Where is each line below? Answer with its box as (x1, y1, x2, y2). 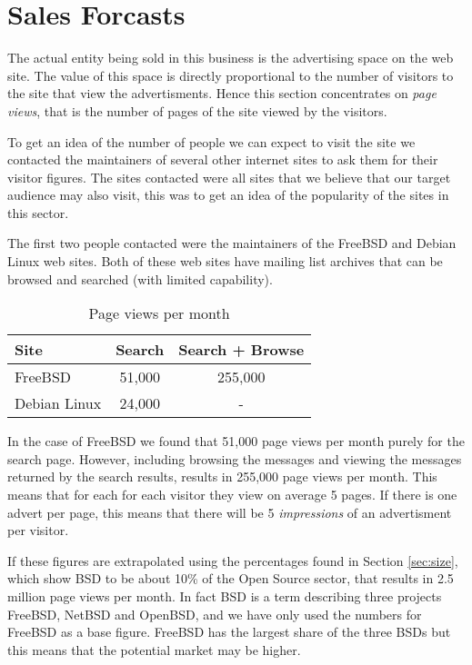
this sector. (7, 203, 69, 222)
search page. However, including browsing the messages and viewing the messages (7, 449, 462, 468)
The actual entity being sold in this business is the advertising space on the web (7, 48, 454, 67)
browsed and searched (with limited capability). (7, 269, 273, 288)
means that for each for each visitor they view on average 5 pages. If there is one (7, 485, 457, 504)
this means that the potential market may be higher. (7, 640, 301, 659)
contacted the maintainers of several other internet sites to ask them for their (7, 150, 438, 169)
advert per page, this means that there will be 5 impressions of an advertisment (7, 502, 452, 521)
